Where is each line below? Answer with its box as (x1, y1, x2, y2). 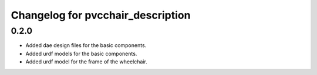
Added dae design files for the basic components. (25, 42, 147, 49)
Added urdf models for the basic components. (25, 50, 137, 57)
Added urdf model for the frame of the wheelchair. (25, 58, 148, 65)
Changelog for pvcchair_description (11, 9, 191, 22)
